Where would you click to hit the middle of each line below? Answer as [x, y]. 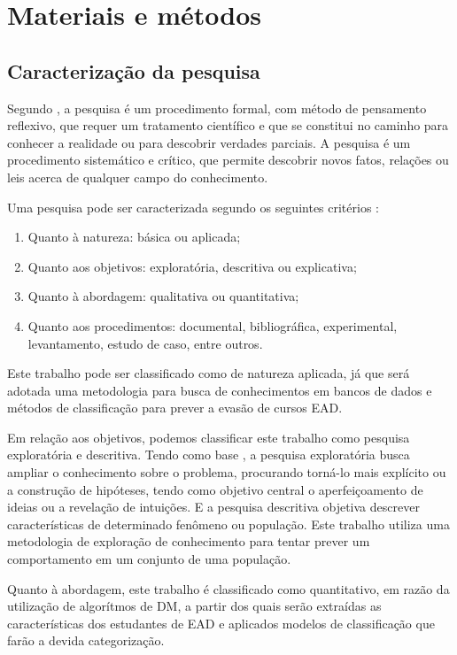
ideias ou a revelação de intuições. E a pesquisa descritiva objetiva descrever [213, 507]
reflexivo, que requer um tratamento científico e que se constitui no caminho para [228, 125]
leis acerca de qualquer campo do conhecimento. [138, 177]
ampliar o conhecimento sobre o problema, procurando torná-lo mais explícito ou [227, 472]
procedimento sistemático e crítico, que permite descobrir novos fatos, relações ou [228, 160]
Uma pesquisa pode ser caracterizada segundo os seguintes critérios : [193, 207]
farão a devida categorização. [86, 640]
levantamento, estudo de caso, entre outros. [145, 343]
